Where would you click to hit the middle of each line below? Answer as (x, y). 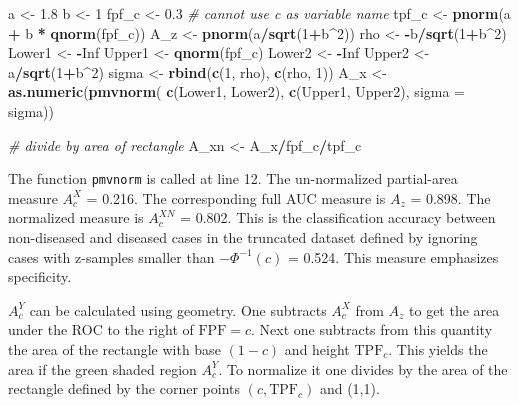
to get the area (454, 309)
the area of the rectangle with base (114, 348)
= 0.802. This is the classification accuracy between (338, 217)
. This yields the (438, 348)
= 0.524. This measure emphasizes (393, 256)
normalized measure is (76, 217)
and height (317, 348)
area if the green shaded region (102, 368)
